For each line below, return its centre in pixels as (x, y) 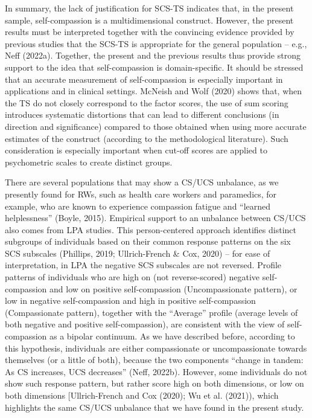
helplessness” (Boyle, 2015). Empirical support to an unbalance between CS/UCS (155, 218)
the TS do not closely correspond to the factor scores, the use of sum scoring (147, 102)
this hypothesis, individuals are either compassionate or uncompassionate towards (156, 348)
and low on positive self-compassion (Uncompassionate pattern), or (174, 288)
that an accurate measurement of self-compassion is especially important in (144, 79)
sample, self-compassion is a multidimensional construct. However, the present (149, 20)
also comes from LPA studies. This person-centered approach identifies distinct (151, 229)
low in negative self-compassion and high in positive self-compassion (130, 301)
